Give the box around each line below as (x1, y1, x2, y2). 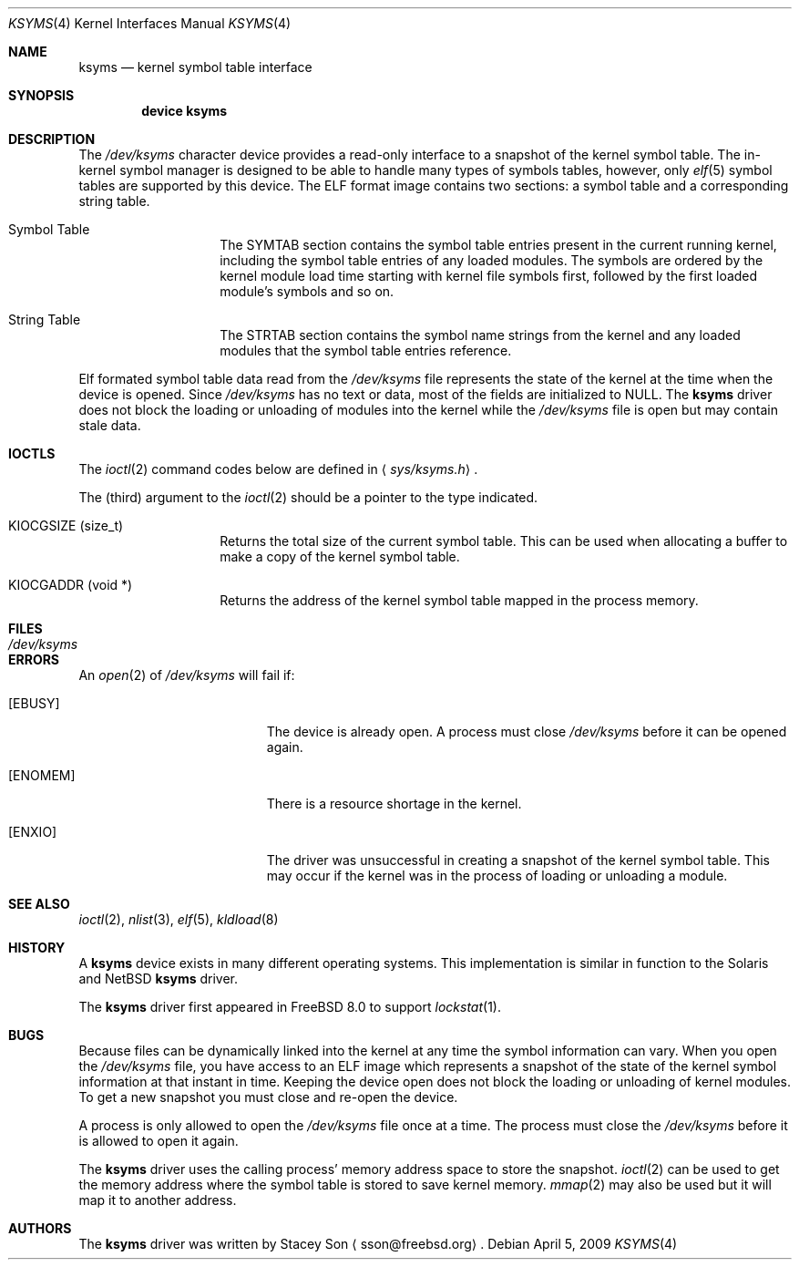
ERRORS (8, 652, 60, 667)
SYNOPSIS (8, 88, 75, 103)
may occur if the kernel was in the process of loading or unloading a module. (266, 868, 728, 883)
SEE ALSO (8, 896, 70, 912)
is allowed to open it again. (78, 1133, 239, 1149)
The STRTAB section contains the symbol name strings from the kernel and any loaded (220, 327, 741, 343)
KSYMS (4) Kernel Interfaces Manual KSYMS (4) (8, 15, 292, 31)
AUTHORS (8, 1221, 72, 1236)
